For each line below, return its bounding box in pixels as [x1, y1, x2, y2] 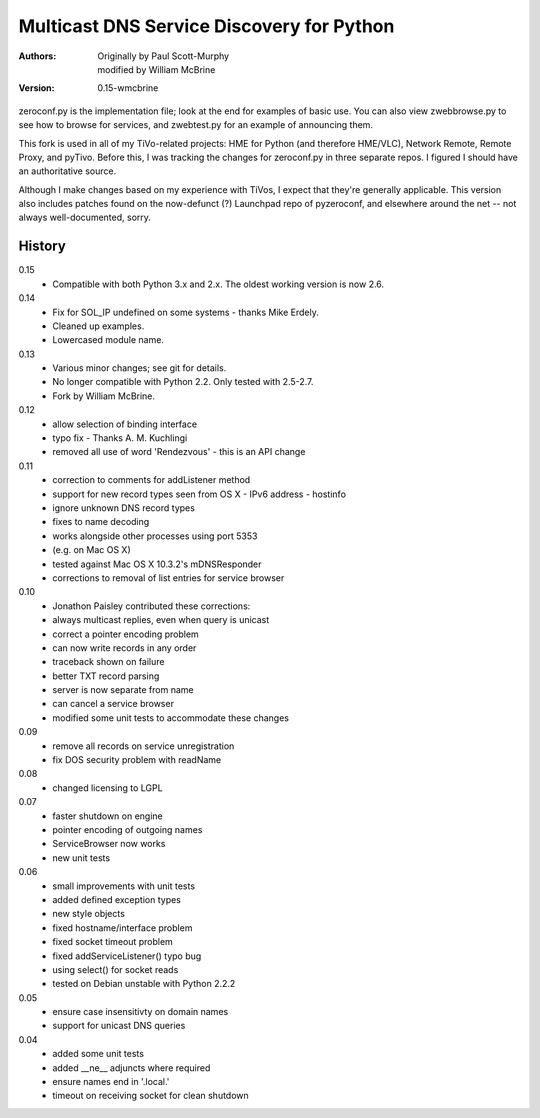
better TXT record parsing [52, 670, 160, 682]
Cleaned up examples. [52, 320, 145, 332]
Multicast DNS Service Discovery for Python [18, 15, 395, 37]
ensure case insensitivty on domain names [52, 1006, 229, 1018]
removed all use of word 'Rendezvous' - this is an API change [52, 446, 306, 458]
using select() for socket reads [52, 963, 179, 975]
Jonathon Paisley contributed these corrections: [52, 600, 251, 612]
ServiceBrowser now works [52, 838, 166, 850]
